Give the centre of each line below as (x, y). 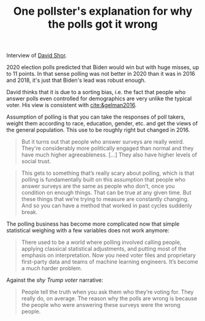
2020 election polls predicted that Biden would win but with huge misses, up (103, 67)
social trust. (36, 161)
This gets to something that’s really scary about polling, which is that (108, 173)
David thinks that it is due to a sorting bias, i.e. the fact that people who (96, 92)
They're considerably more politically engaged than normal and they (107, 149)
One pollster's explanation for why (103, 11)
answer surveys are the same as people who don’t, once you (98, 186)
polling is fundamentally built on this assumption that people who (103, 180)
